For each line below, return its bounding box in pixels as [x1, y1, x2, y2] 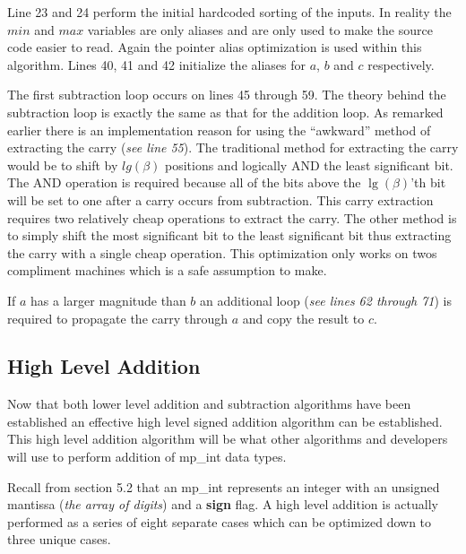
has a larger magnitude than [30, 290, 186, 309]
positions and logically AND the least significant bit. [164, 155, 453, 174]
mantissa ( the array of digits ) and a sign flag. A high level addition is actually [7, 495, 438, 514]
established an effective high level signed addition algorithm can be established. [7, 411, 443, 430]
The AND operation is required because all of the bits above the [7, 173, 361, 192]
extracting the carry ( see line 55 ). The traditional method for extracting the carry [7, 138, 459, 157]
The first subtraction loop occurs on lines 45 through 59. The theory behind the [7, 85, 446, 104]
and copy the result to [242, 308, 365, 327]
